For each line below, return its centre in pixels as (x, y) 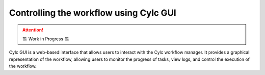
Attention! (33, 30)
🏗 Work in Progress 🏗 (46, 39)
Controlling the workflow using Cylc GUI (93, 13)
